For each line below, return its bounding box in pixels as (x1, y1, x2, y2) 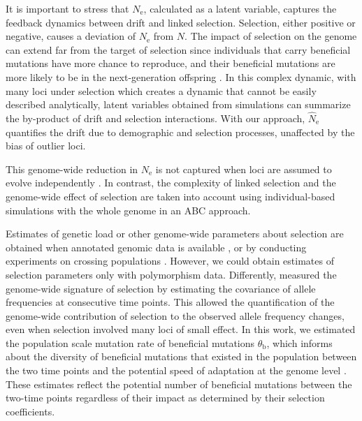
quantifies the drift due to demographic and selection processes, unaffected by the (6, 124, 355, 139)
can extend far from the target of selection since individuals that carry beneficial (6, 42, 351, 57)
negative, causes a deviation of (6, 29, 136, 43)
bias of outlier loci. (6, 138, 86, 153)
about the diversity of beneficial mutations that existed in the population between (6, 349, 357, 364)
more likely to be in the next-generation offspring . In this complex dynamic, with (6, 69, 356, 84)
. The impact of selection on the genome (184, 29, 357, 43)
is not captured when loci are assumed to (155, 161, 332, 176)
